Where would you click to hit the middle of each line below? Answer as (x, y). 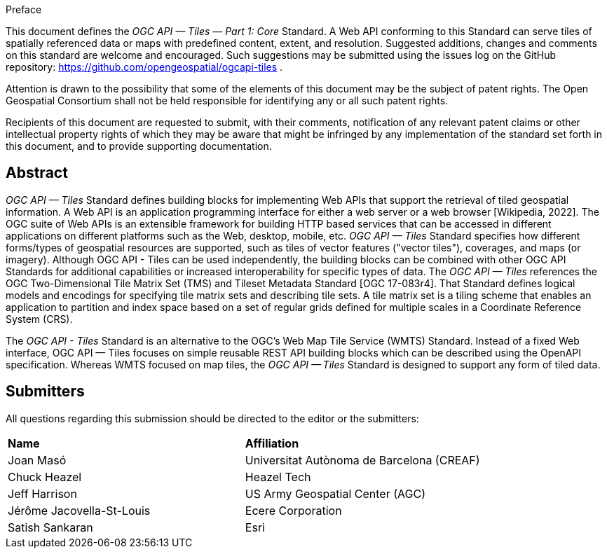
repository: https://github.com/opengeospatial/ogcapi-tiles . (144, 67)
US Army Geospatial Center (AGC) (335, 493)
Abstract (37, 173)
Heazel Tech (278, 477)
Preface (24, 9)
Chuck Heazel (45, 477)
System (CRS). (39, 319)
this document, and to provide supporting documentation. (139, 146)
